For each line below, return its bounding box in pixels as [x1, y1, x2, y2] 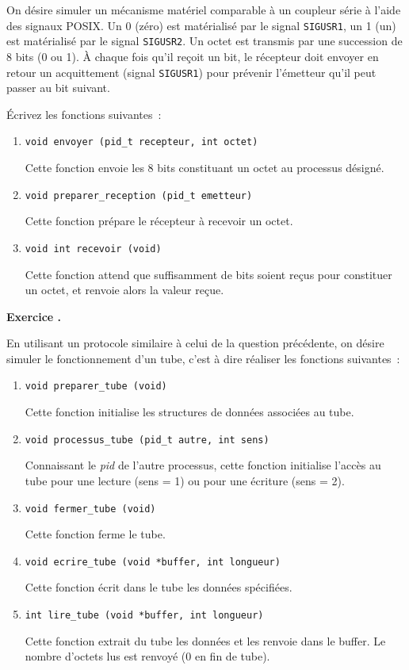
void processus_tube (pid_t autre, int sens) [25, 434, 269, 446]
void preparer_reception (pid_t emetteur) [25, 190, 253, 201]
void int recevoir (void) [25, 243, 162, 255]
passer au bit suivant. [6, 79, 110, 96]
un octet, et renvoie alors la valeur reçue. [25, 281, 224, 298]
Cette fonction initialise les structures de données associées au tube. [25, 404, 354, 420]
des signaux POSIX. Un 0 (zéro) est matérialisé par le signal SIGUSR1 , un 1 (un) [6, 17, 396, 33]
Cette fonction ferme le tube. [25, 526, 166, 542]
